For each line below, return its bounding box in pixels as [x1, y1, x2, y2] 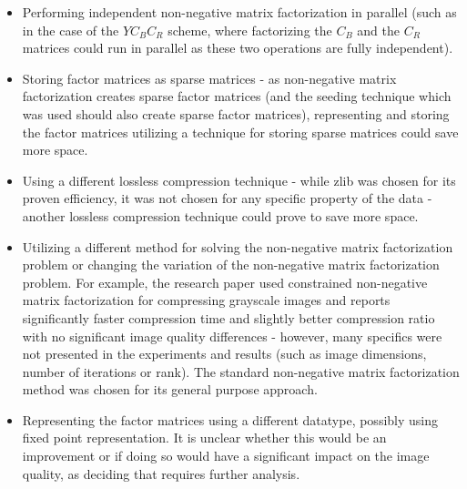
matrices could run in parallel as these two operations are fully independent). [22, 38, 453, 57]
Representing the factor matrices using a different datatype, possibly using [22, 410, 438, 429]
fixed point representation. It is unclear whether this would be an [22, 428, 387, 447]
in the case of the [22, 20, 119, 39]
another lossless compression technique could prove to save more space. [22, 206, 419, 225]
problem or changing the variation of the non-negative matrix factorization [22, 255, 440, 274]
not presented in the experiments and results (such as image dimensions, [22, 344, 427, 363]
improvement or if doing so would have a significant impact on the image [22, 446, 430, 465]
